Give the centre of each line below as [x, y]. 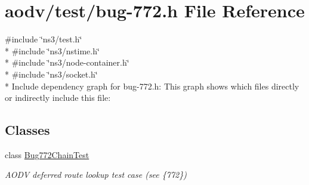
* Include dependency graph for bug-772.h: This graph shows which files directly [152, 86]
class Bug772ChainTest [47, 154]
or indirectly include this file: [58, 98]
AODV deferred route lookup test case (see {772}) [96, 175]
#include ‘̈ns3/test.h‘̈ [44, 39]
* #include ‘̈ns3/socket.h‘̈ [51, 74]
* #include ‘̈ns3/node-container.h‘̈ [67, 62]
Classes [27, 130]
